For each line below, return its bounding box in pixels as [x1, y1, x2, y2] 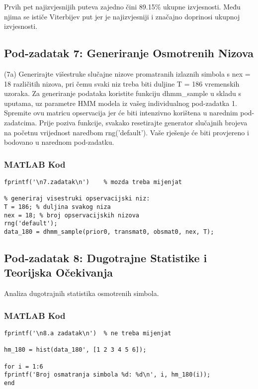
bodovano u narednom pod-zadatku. [4, 137, 114, 147]
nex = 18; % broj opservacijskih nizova [4, 211, 140, 219]
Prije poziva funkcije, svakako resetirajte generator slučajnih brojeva [39, 117, 248, 127]
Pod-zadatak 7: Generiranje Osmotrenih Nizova [4, 45, 254, 61]
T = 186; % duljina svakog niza [4, 203, 111, 210]
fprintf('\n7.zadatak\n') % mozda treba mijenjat [4, 178, 182, 186]
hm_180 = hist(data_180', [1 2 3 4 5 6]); [4, 346, 147, 354]
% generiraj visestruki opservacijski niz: [4, 195, 150, 202]
